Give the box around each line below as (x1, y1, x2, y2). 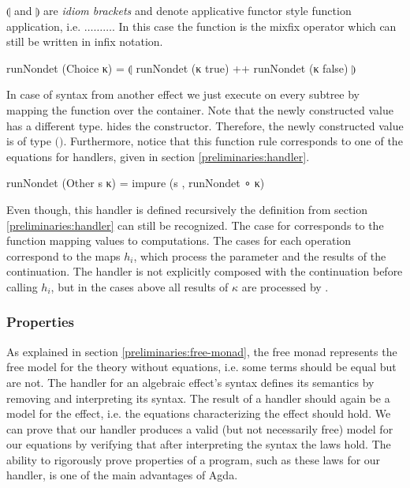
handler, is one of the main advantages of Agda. (6, 467, 238, 483)
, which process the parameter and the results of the (133, 247, 386, 264)
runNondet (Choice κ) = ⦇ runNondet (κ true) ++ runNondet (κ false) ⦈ (6, 59, 356, 76)
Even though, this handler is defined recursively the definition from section (6, 201, 368, 217)
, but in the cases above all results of (50, 278, 229, 295)
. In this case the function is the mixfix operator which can (111, 17, 397, 34)
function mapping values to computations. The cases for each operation (6, 232, 352, 249)
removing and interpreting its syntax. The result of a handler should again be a (6, 389, 390, 406)
